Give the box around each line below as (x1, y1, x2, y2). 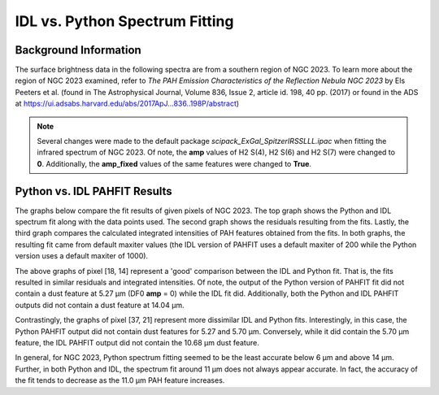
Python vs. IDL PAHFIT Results (15, 184, 172, 198)
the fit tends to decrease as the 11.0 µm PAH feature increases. (15, 375, 225, 385)
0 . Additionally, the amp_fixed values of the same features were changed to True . (37, 158, 312, 168)
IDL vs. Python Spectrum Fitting (15, 12, 234, 30)
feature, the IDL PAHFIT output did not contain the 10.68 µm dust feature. (15, 338, 259, 347)
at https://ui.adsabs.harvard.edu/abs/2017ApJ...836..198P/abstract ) (15, 98, 240, 109)
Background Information (15, 43, 141, 57)
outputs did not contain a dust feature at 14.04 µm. (15, 300, 185, 310)
